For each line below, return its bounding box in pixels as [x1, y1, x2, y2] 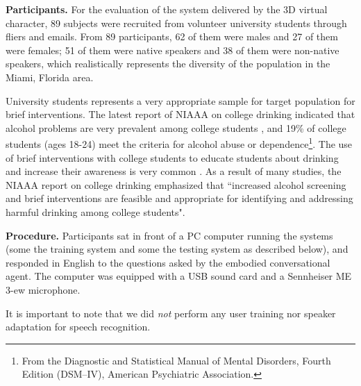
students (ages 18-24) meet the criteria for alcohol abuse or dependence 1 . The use [6, 135, 353, 151]
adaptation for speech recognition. [6, 319, 151, 334]
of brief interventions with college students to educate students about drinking [6, 150, 339, 165]
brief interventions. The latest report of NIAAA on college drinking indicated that [6, 107, 355, 121]
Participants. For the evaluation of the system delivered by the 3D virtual [6, 2, 328, 16]
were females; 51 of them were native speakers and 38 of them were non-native [6, 42, 339, 57]
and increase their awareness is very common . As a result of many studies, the [6, 164, 342, 178]
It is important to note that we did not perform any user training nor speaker [6, 305, 336, 320]
